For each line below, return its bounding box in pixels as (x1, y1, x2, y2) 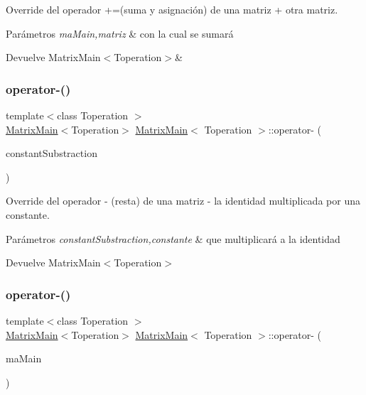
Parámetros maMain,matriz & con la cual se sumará (6, 26, 234, 40)
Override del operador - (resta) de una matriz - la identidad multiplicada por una (6, 193, 360, 208)
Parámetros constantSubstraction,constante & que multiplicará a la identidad (6, 231, 340, 246)
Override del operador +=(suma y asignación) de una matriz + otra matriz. (6, 2, 338, 16)
